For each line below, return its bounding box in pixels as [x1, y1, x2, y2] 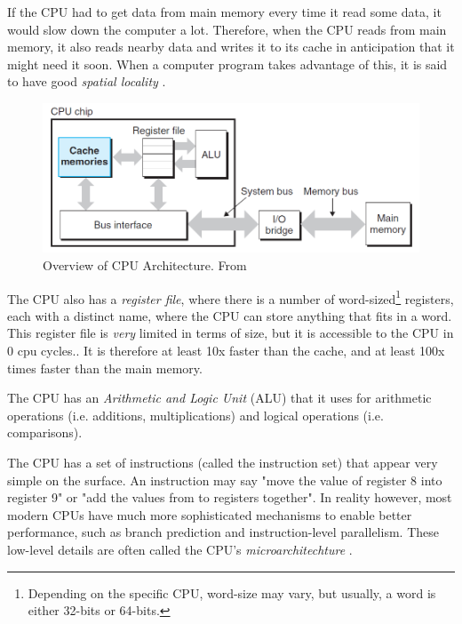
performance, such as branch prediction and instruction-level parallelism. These [7, 523, 439, 541]
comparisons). [7, 423, 83, 442]
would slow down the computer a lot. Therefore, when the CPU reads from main [7, 20, 447, 38]
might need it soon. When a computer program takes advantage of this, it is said [7, 54, 448, 73]
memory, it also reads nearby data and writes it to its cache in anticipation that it [7, 37, 455, 56]
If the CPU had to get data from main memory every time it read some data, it [7, 3, 442, 20]
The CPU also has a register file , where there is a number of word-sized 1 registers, [7, 286, 454, 308]
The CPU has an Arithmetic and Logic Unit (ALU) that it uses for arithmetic [7, 388, 432, 407]
